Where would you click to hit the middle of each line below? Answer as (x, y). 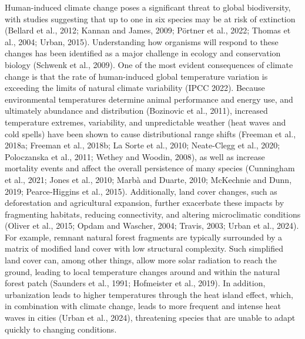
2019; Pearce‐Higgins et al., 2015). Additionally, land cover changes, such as (141, 191)
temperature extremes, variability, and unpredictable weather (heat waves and (145, 122)
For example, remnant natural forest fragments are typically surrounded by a (144, 237)
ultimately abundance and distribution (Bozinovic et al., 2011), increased (136, 111)
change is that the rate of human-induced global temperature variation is (136, 76)
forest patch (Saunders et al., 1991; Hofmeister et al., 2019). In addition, (135, 283)
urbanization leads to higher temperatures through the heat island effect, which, (149, 294)
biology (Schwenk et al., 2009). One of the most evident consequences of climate (149, 64)
